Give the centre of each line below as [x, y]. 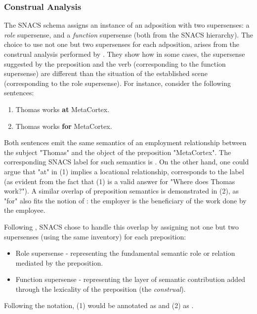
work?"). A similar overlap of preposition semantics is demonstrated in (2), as [121, 191]
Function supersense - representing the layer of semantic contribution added [130, 279]
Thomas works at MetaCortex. [63, 109]
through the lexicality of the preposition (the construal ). [101, 289]
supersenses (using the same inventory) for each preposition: [95, 236]
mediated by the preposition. [59, 262]
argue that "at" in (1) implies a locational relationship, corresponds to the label [124, 171]
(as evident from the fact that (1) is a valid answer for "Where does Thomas [120, 181]
